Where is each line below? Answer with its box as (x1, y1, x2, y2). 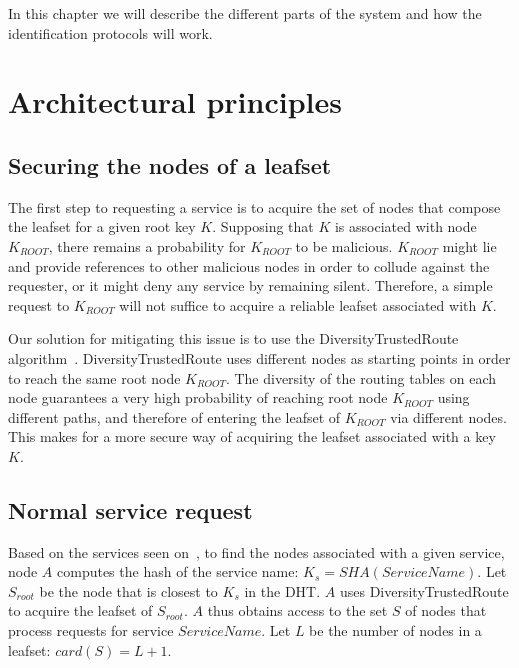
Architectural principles (8, 81, 342, 122)
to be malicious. (295, 235, 393, 256)
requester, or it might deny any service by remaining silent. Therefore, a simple (8, 275, 493, 296)
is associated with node (334, 216, 477, 237)
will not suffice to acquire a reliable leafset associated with (119, 294, 477, 315)
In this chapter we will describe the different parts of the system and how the (8, 3, 482, 23)
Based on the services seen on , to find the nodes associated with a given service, (8, 541, 505, 562)
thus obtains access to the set (207, 600, 388, 621)
